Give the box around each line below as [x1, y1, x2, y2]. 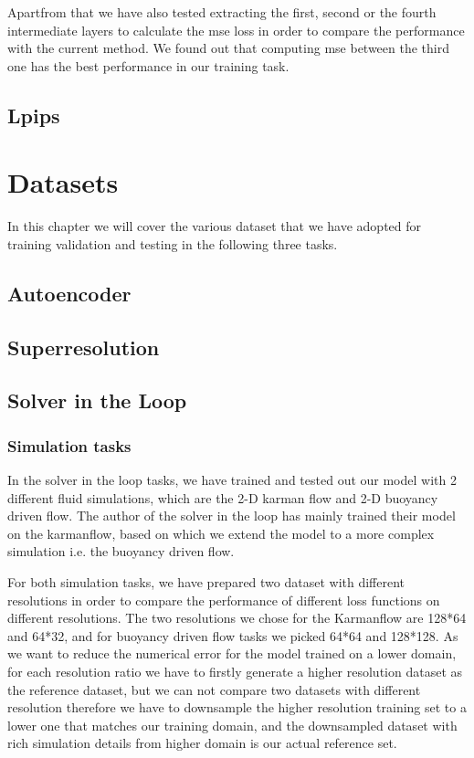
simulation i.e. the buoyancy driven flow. [7, 542, 235, 561]
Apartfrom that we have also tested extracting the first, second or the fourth [7, 3, 437, 21]
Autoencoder [7, 279, 132, 307]
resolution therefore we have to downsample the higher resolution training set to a [7, 698, 467, 717]
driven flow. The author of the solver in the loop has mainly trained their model [7, 506, 456, 525]
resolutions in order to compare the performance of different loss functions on [7, 590, 440, 609]
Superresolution [7, 332, 160, 361]
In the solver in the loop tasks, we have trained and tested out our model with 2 [7, 470, 457, 490]
